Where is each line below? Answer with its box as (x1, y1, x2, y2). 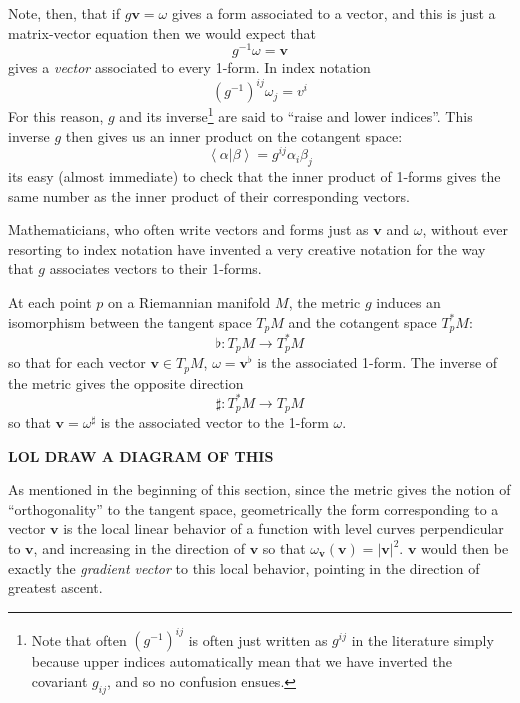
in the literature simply (351, 629, 494, 650)
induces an (376, 292, 441, 313)
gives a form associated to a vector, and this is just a (171, 3, 496, 23)
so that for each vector (8, 352, 146, 373)
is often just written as (188, 629, 328, 650)
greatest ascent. (8, 577, 103, 598)
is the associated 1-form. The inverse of (257, 352, 498, 373)
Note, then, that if (8, 3, 121, 23)
